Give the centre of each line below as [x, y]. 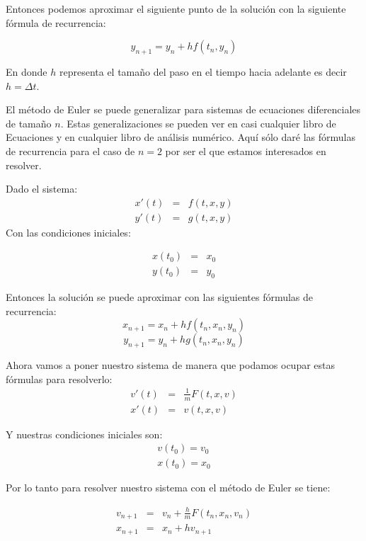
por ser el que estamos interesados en [246, 150]
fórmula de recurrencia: [56, 22]
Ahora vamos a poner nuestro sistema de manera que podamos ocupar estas [171, 365]
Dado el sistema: [42, 189]
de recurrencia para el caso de [70, 150]
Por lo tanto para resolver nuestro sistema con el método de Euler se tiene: [168, 488]
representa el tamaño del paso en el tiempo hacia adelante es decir [203, 71]
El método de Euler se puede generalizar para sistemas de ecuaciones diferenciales [183, 109]
